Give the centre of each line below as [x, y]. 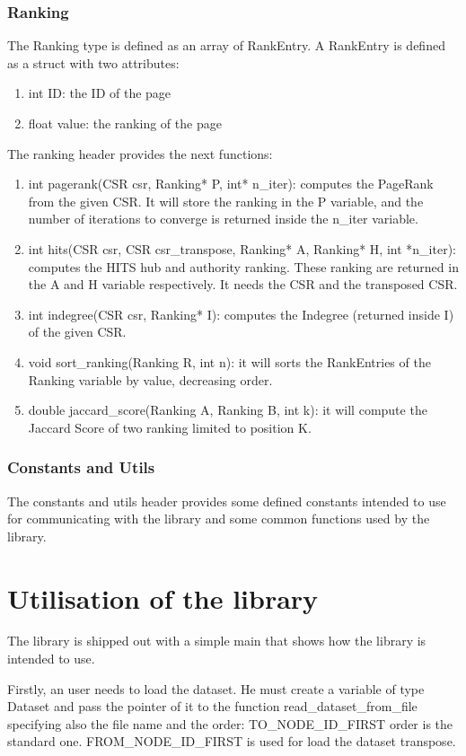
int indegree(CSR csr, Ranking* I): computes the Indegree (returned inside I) [241, 314]
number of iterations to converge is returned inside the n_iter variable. [223, 219]
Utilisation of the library [163, 598]
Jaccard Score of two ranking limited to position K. [170, 427]
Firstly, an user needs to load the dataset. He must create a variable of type [216, 688]
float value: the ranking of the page [125, 123]
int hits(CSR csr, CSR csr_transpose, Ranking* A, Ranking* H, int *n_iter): [242, 248]
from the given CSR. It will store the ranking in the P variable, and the [226, 201]
